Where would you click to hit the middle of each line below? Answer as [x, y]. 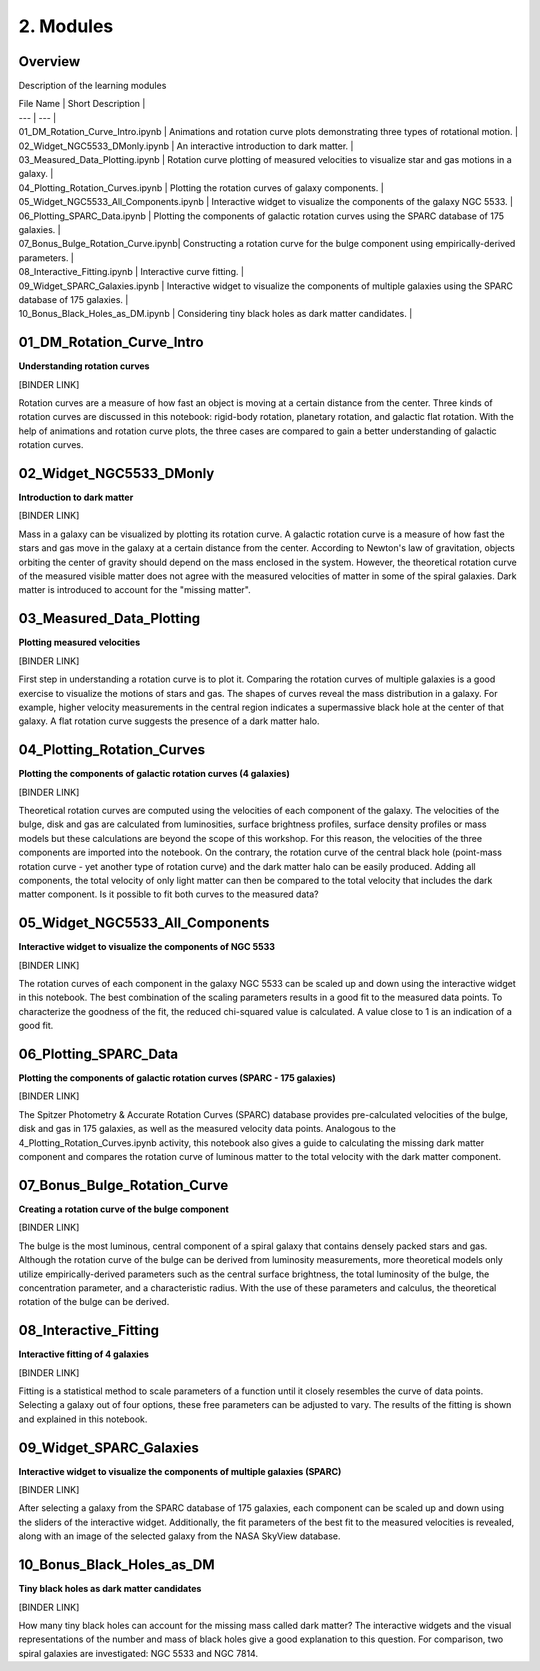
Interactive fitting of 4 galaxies [84, 1354]
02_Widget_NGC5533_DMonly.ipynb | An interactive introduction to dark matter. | [186, 146]
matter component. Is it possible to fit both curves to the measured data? [168, 894]
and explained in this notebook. [83, 1419]
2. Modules [66, 26]
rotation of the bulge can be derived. [94, 1302]
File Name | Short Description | [82, 104]
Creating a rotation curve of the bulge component [123, 1209]
